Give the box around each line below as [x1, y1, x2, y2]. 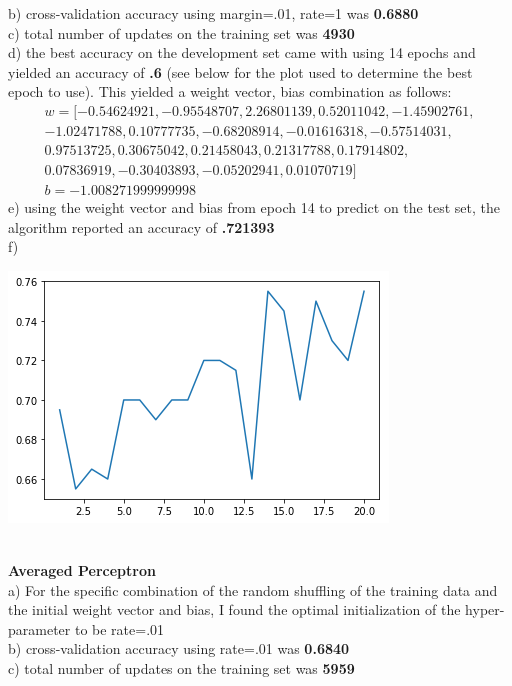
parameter [8, 618, 71, 639]
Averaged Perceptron [8, 560, 156, 581]
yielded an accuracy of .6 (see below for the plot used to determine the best [8, 61, 473, 82]
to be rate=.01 [74, 618, 165, 639]
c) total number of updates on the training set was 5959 [8, 658, 355, 679]
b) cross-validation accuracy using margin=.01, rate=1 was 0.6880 [8, 3, 419, 23]
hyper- [465, 599, 505, 620]
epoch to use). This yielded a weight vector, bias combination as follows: [8, 81, 452, 102]
